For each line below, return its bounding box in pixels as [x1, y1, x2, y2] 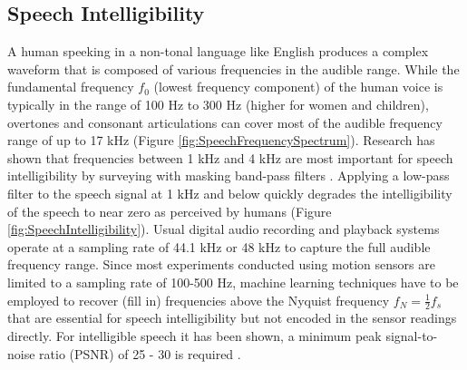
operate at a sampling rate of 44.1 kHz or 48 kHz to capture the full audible [7, 237, 431, 256]
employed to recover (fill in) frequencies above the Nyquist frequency [7, 290, 390, 309]
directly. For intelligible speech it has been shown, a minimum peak [7, 326, 382, 345]
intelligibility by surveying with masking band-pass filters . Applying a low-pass [7, 166, 450, 185]
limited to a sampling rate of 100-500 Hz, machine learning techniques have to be [7, 272, 459, 291]
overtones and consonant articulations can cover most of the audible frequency [7, 112, 443, 131]
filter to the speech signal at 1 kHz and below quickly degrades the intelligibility [7, 183, 452, 202]
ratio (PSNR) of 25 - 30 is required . [39, 344, 241, 363]
